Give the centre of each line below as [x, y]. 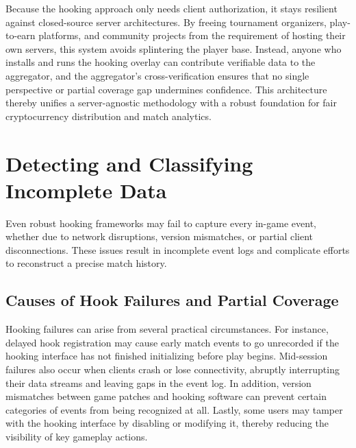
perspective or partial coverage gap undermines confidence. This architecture [166, 89]
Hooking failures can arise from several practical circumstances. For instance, [167, 329]
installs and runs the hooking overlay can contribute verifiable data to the [161, 62]
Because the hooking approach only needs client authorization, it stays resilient [171, 8]
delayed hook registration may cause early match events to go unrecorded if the [172, 342]
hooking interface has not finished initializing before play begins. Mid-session [167, 356]
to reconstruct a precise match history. [86, 263]
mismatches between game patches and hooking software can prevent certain [166, 396]
